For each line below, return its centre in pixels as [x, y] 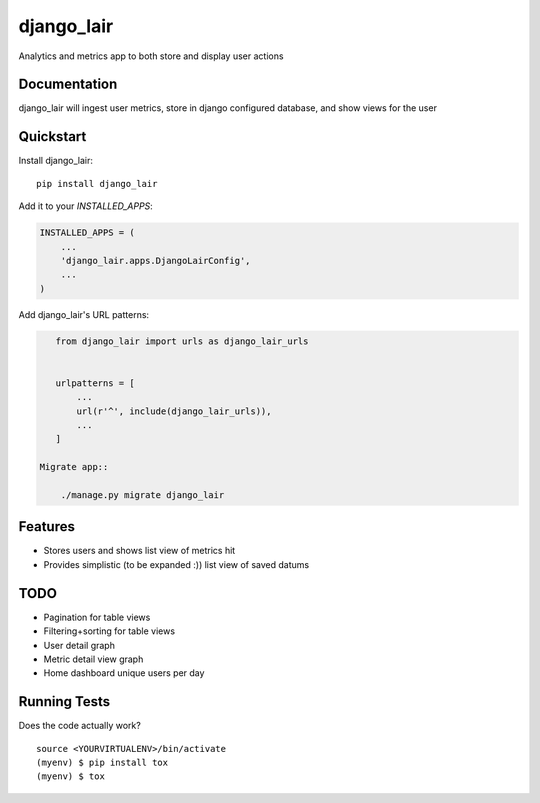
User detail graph [79, 645]
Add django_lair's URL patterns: [84, 314]
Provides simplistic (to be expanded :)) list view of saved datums [176, 564]
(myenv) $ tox [70, 776]
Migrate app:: [74, 467]
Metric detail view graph [93, 659]
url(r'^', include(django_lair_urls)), [174, 411]
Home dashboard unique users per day [124, 673]
